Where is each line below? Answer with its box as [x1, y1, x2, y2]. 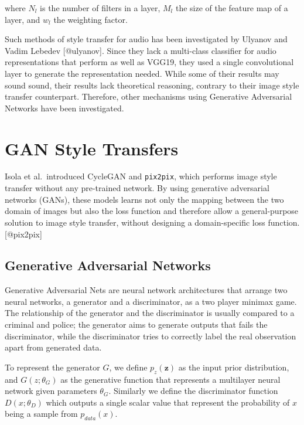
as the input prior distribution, [178, 361, 289, 373]
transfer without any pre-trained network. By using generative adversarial [5, 182, 269, 194]
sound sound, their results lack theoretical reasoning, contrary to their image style [5, 79, 299, 91]
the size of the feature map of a [175, 2, 288, 13]
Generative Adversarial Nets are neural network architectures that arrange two [5, 284, 288, 296]
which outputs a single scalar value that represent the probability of [46, 396, 290, 408]
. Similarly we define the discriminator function [108, 385, 278, 397]
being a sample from [5, 407, 78, 420]
